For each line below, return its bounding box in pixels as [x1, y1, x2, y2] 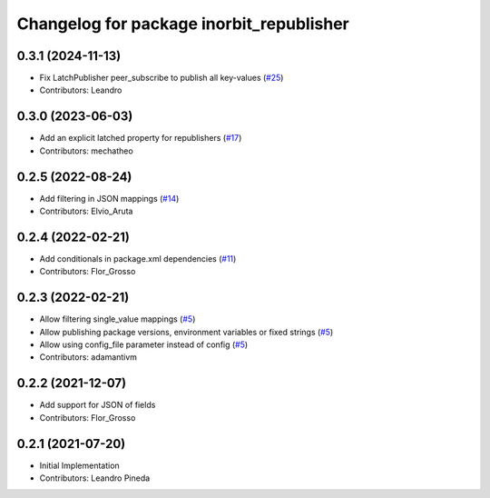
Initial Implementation [39, 460, 120, 471]
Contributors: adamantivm [39, 352, 138, 363]
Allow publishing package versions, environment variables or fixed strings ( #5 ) [39, 326, 334, 337]
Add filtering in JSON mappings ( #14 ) [39, 193, 180, 204]
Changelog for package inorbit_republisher [16, 14, 349, 34]
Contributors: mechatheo [39, 145, 133, 156]
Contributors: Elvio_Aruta [39, 205, 133, 217]
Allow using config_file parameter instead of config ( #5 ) [39, 339, 249, 350]
